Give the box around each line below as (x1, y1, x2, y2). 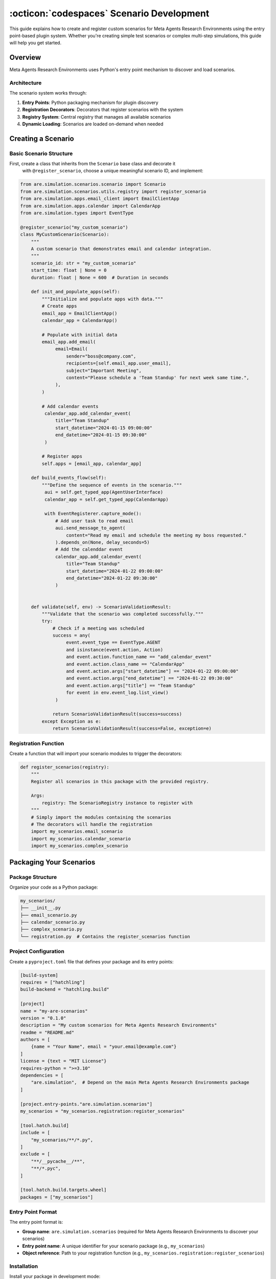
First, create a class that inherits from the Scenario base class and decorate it (9, 161, 176, 167)
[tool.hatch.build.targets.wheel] (20, 1187, 107, 1193)
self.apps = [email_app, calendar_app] (41, 460, 142, 467)
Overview (9, 53, 41, 62)
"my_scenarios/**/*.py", (31, 1137, 94, 1143)
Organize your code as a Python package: (9, 884, 98, 890)
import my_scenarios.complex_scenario (31, 843, 128, 849)
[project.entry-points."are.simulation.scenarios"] (20, 1101, 153, 1107)
